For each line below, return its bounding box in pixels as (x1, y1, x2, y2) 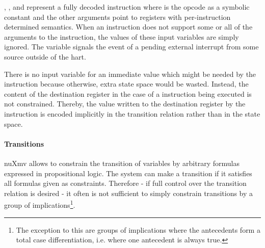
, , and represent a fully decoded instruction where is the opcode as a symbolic (4, 2, 250, 12)
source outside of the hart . (4, 51, 86, 62)
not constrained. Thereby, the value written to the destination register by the (4, 98, 246, 109)
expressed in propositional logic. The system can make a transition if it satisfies (4, 168, 252, 178)
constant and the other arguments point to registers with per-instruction (4, 11, 231, 22)
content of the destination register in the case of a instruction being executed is (4, 88, 252, 99)
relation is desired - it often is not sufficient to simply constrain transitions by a (4, 187, 253, 198)
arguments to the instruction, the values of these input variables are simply (4, 31, 239, 42)
